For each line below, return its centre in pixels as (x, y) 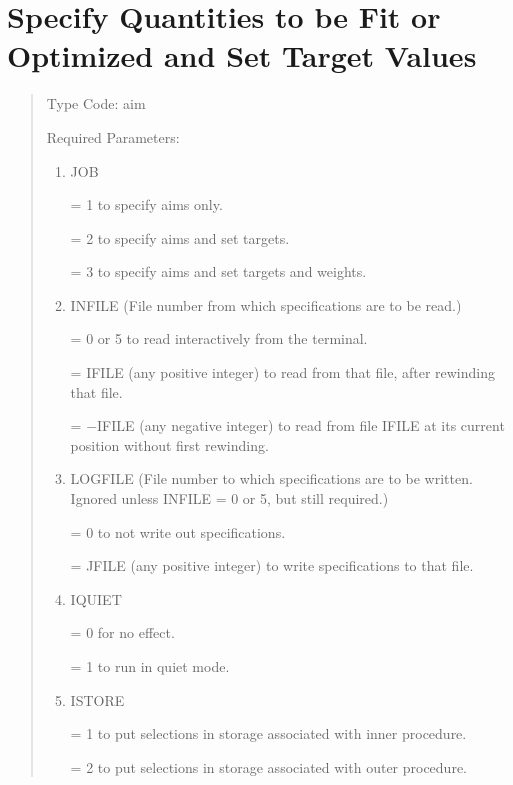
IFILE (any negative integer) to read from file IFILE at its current (301, 425)
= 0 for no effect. (122, 632)
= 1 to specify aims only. (146, 204)
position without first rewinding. (169, 444)
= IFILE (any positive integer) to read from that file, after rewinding (282, 372)
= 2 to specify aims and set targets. (180, 237)
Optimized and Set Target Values (242, 55)
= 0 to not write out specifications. (178, 531)
